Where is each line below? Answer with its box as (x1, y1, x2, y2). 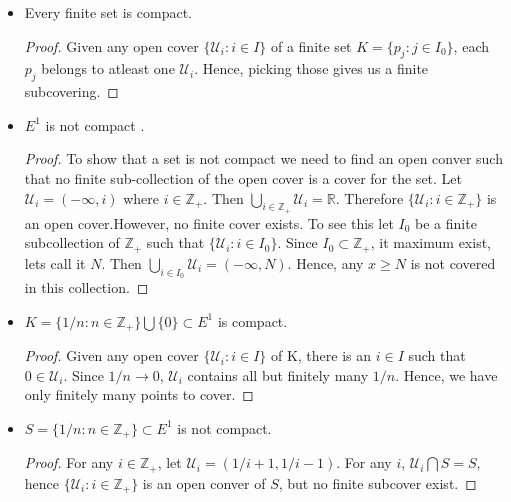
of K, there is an (270, 345, 372, 366)
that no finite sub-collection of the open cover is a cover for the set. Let (24, 167, 463, 188)
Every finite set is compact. (24, 2, 192, 22)
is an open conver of (142, 472, 266, 493)
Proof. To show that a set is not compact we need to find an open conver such (24, 148, 503, 169)
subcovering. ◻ (24, 81, 119, 102)
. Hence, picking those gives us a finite (194, 58, 429, 79)
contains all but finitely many (187, 364, 369, 385)
